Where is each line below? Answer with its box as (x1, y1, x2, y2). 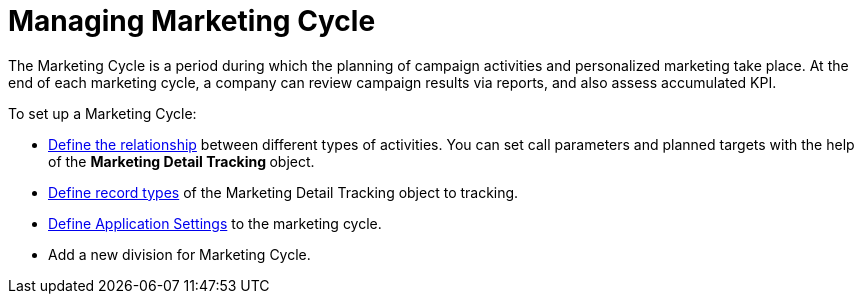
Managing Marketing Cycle (8, 4, 376, 38)
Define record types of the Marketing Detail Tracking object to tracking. (48, 183, 519, 201)
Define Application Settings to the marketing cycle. (48, 214, 382, 232)
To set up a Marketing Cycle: (8, 104, 197, 122)
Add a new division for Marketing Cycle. (48, 245, 311, 263)
